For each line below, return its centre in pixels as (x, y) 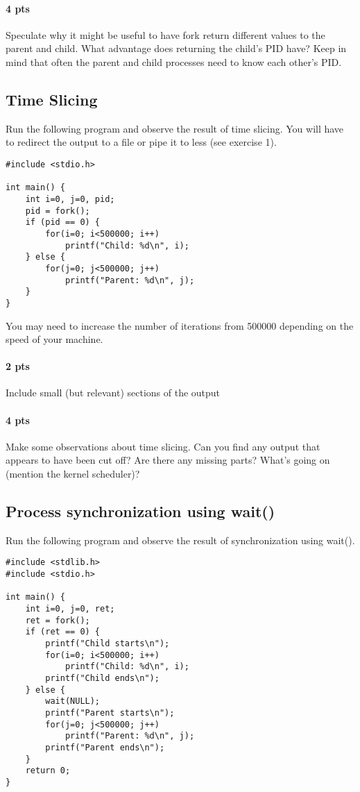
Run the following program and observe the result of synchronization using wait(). (180, 540)
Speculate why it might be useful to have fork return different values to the (165, 34)
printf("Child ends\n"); (102, 679)
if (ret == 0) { (63, 632)
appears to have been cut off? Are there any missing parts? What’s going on (168, 460)
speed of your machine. (54, 339)
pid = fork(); (58, 211)
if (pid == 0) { (63, 222)
